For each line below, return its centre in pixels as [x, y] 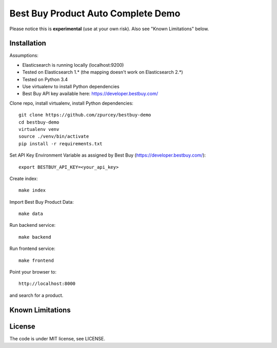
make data [31, 214]
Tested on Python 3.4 [45, 79]
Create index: [24, 178]
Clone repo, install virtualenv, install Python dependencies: [71, 103]
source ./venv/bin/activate [54, 137]
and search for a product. [36, 295]
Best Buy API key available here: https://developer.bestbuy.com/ [90, 94]
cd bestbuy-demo [39, 122]
